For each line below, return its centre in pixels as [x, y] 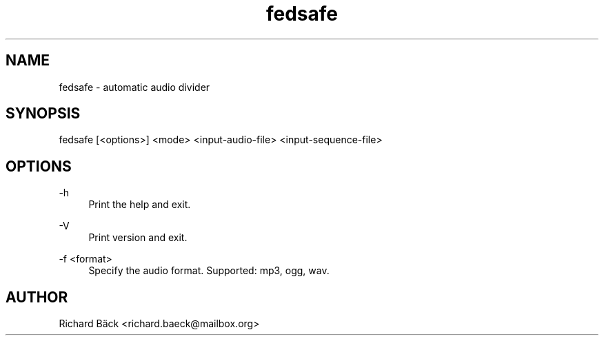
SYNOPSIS [43, 114]
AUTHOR [37, 297]
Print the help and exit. [140, 205]
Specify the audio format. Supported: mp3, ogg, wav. [209, 271]
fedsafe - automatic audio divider [134, 87]
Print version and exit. [138, 238]
